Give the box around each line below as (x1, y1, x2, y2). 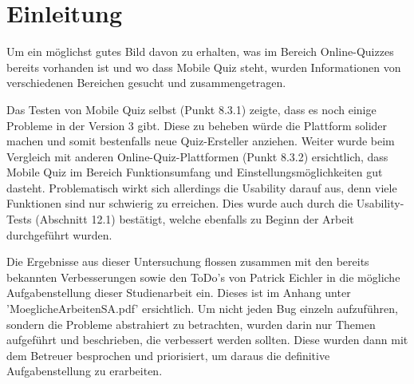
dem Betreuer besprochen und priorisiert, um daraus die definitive (6, 346, 330, 363)
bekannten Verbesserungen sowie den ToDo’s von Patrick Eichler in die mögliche (6, 268, 400, 285)
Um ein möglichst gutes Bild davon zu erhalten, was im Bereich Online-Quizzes (6, 43, 394, 60)
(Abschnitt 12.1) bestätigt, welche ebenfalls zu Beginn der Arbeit (35, 211, 354, 228)
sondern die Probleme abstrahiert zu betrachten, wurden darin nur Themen (6, 315, 376, 332)
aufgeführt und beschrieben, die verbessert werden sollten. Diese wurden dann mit (6, 331, 408, 348)
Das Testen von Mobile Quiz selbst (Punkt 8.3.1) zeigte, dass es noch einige (6, 101, 377, 117)
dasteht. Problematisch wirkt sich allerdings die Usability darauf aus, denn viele (6, 179, 397, 196)
